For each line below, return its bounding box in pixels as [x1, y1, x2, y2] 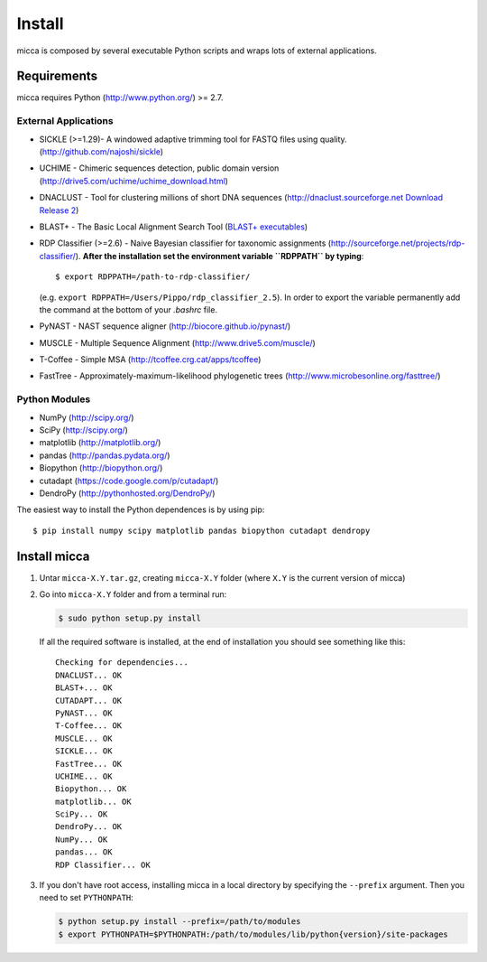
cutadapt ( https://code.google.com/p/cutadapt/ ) [39, 475, 219, 486]
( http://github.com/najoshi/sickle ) [39, 145, 164, 157]
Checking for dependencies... [55, 658, 189, 668]
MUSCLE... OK [55, 733, 113, 743]
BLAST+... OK [55, 683, 113, 693]
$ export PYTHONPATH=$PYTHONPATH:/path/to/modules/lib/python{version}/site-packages [58, 929, 448, 939]
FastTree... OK [55, 759, 123, 769]
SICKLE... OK [55, 746, 113, 756]
